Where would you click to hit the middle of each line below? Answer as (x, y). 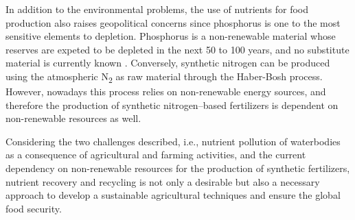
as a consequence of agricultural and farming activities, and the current (156, 155)
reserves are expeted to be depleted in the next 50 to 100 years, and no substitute (177, 49)
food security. (34, 208)
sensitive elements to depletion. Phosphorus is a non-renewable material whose (171, 36)
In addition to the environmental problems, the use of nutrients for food (157, 9)
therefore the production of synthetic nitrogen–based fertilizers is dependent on (172, 105)
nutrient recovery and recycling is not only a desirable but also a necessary (163, 181)
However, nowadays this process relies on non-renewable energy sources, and (166, 91)
